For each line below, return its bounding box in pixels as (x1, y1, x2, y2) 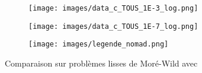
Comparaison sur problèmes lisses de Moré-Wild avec (5, 57, 198, 69)
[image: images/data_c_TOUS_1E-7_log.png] (28, 22, 198, 31)
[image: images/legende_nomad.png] (28, 40, 169, 49)
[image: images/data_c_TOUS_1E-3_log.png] (28, 4, 198, 12)
